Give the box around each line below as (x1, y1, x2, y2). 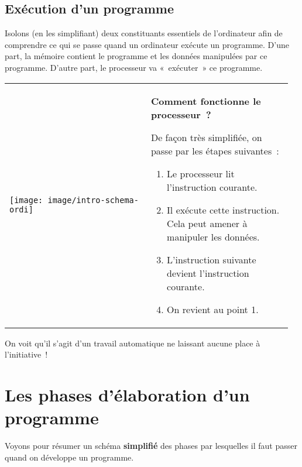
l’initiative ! (5, 348, 48, 360)
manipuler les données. (167, 229, 260, 243)
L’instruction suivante (167, 252, 256, 266)
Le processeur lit (167, 166, 235, 180)
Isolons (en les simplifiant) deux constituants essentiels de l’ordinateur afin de (5, 27, 283, 39)
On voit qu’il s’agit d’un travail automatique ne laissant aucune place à (5, 336, 260, 349)
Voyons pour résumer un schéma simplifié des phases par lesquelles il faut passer (5, 439, 297, 452)
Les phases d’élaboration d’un (5, 382, 250, 406)
